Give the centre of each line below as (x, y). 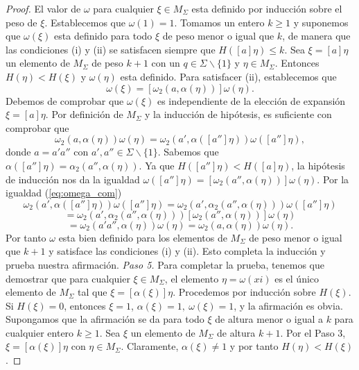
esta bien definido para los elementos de (143, 237)
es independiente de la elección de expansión (251, 100)
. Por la (333, 179)
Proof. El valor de (43, 8)
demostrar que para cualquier (68, 278)
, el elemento (192, 278)
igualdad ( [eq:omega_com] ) (64, 193)
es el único (297, 278)
